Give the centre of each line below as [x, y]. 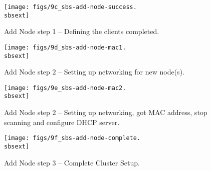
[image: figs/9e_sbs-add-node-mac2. [65, 88]
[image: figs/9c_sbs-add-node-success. [70, 7]
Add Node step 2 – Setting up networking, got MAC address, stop [106, 112]
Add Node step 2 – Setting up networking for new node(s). [94, 72]
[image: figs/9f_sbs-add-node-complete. [72, 138]
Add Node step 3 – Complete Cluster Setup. [72, 162]
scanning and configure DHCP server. [62, 122]
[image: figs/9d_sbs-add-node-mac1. [65, 47]
